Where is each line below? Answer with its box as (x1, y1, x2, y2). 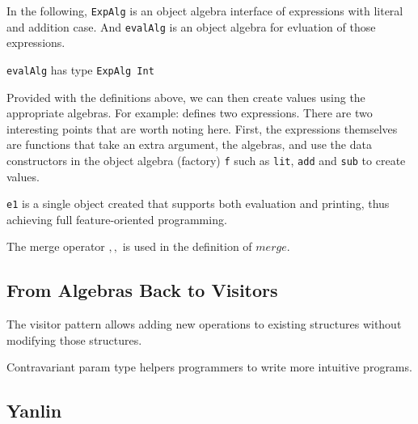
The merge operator (6, 238, 105, 255)
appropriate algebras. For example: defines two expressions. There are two (6, 104, 373, 121)
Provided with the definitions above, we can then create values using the (6, 88, 365, 105)
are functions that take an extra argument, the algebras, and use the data (6, 136, 372, 153)
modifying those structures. (6, 331, 142, 348)
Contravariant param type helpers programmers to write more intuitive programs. (6, 358, 412, 375)
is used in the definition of (122, 238, 252, 255)
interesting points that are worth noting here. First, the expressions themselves (6, 120, 398, 137)
